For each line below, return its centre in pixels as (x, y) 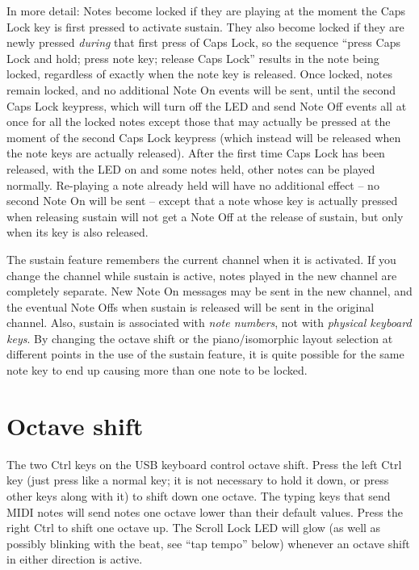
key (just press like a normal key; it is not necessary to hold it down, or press (198, 480)
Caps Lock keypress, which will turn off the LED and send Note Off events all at (207, 105)
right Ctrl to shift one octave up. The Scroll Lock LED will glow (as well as (194, 528)
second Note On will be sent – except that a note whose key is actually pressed (202, 201)
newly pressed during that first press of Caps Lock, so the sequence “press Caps (203, 42)
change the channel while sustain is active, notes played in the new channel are (202, 275)
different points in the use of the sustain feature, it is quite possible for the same (205, 354)
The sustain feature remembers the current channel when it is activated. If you (201, 259)
